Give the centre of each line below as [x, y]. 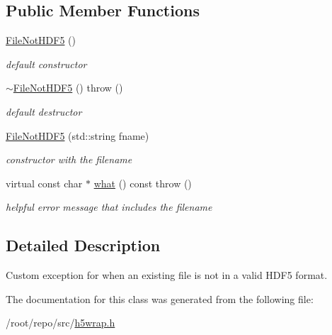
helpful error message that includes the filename [109, 207]
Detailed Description [83, 245]
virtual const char [44, 183]
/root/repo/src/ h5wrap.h [61, 323]
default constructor [46, 64]
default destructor [44, 111]
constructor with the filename [69, 159]
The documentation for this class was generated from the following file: [160, 298]
